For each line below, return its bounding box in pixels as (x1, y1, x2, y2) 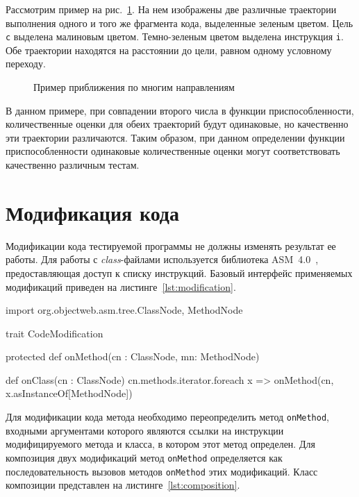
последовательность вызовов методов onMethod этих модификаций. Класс (6, 464, 318, 478)
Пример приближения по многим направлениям (33, 80, 235, 94)
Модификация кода (6, 198, 180, 226)
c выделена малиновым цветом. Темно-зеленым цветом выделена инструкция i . (6, 29, 344, 44)
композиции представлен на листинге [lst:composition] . (6, 478, 240, 492)
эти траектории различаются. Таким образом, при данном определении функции (6, 130, 345, 144)
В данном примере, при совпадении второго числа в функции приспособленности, (6, 103, 354, 117)
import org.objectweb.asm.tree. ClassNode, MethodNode (6, 303, 243, 317)
